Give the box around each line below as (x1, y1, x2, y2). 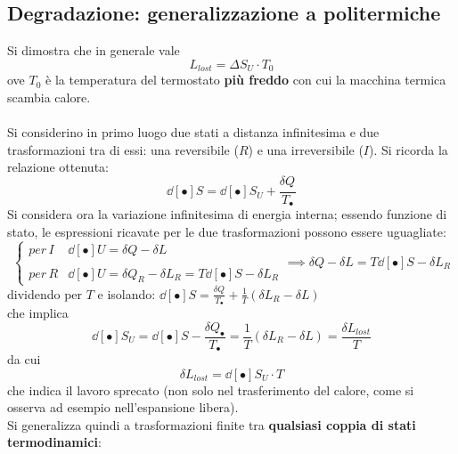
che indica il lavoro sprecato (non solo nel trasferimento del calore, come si (7, 380, 414, 399)
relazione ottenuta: (7, 158, 109, 176)
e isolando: (97, 284, 156, 303)
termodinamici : (7, 433, 102, 451)
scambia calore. (7, 87, 91, 106)
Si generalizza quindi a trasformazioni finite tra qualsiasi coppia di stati (7, 415, 416, 434)
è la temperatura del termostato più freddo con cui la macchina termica (45, 70, 446, 89)
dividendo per (7, 284, 83, 303)
